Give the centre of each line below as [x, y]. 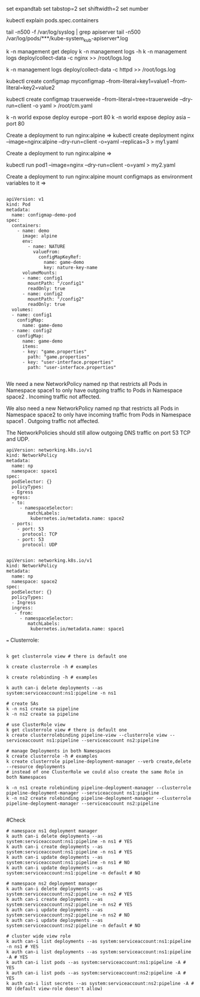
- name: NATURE [47, 246]
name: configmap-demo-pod [44, 215]
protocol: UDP [40, 544]
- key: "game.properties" [54, 352]
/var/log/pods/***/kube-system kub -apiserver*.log [67, 39]
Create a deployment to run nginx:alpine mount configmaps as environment [99, 176]
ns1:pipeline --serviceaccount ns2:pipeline [103, 740]
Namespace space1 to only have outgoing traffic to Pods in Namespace [94, 390]
